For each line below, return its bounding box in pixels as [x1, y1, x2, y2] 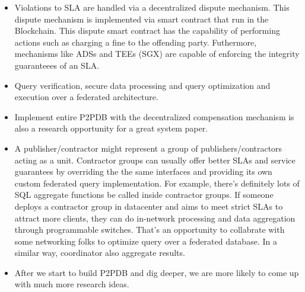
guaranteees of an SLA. [14, 59, 100, 71]
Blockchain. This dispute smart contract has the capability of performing [14, 24, 280, 37]
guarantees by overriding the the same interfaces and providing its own [14, 165, 272, 178]
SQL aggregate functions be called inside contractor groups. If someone [14, 188, 274, 201]
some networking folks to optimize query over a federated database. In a [14, 235, 277, 247]
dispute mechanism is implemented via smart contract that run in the [14, 12, 269, 25]
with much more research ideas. [14, 278, 129, 290]
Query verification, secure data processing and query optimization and [14, 79, 271, 91]
